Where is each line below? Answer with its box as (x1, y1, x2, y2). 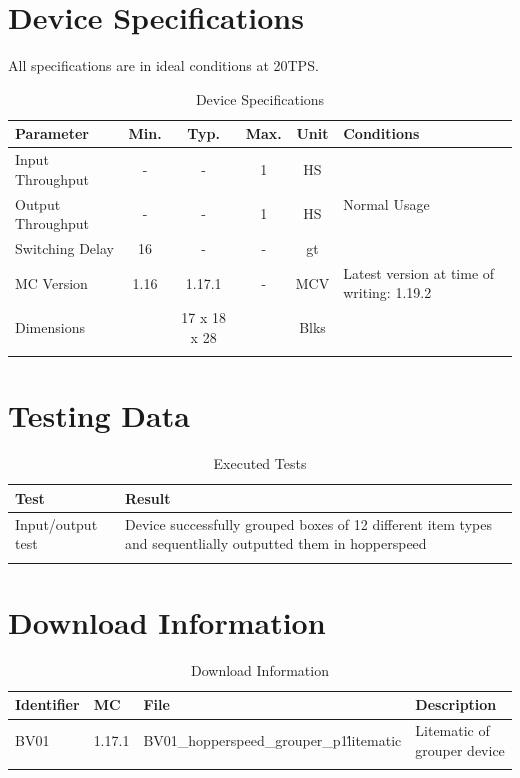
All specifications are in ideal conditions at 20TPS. (8, 55, 319, 76)
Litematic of (415, 720, 490, 741)
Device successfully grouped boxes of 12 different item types (124, 513, 492, 534)
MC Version (15, 272, 88, 293)
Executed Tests (213, 453, 307, 474)
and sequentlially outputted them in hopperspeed (124, 533, 427, 554)
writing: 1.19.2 (343, 282, 432, 303)
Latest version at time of (343, 262, 495, 283)
